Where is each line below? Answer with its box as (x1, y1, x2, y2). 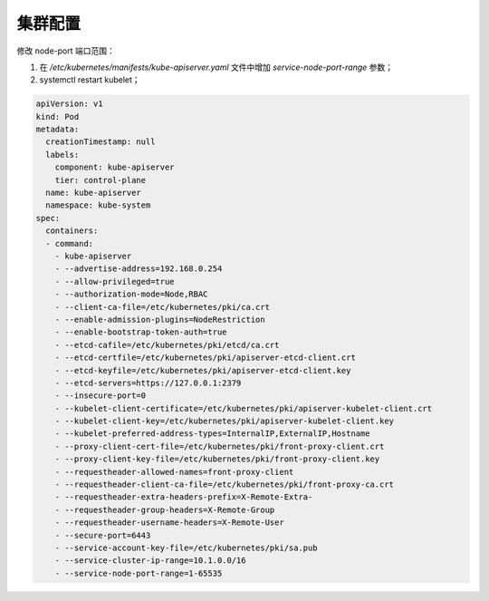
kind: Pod (35, 111, 80, 121)
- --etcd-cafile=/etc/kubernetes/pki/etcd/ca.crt (54, 340, 280, 350)
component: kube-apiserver (54, 162, 176, 172)
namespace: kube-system (45, 200, 151, 210)
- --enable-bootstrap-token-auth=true (54, 327, 227, 337)
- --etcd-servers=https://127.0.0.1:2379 (54, 377, 242, 388)
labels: (45, 150, 80, 160)
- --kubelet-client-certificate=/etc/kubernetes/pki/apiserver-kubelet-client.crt (54, 403, 433, 413)
